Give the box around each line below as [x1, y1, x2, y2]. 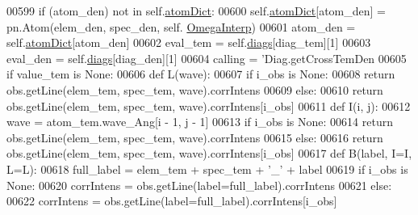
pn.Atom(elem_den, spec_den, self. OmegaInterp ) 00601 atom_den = [6, 18, 356, 35]
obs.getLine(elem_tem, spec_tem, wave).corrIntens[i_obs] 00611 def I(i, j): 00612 [6, 97, 411, 114]
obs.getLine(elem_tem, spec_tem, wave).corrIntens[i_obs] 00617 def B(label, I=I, [6, 145, 412, 162]
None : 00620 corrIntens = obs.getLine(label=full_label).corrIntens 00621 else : [6, 176, 392, 193]
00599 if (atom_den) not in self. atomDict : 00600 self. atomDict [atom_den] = [6, 2, 387, 19]
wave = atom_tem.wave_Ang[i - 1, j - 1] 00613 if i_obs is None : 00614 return [6, 113, 393, 130]
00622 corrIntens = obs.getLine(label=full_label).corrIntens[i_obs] [6, 192, 337, 209]
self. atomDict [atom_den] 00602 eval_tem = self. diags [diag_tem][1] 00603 [6, 34, 371, 51]
